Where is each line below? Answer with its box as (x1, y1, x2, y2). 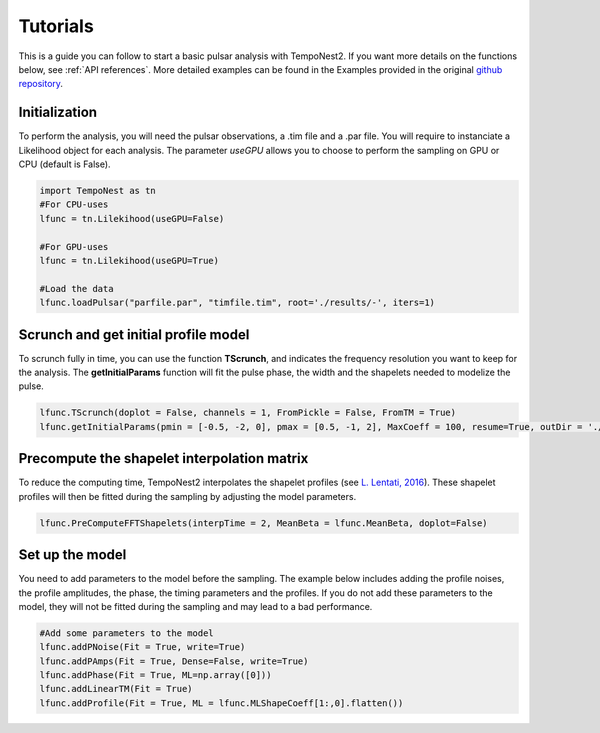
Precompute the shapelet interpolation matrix (18, 450, 309, 467)
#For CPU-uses (39, 199, 109, 210)
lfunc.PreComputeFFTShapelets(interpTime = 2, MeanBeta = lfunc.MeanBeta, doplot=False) (39, 517, 489, 529)
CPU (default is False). (18, 158, 111, 170)
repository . (18, 78, 64, 90)
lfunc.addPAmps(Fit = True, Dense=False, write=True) (39, 655, 309, 667)
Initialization (18, 104, 98, 121)
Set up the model (18, 546, 127, 564)
